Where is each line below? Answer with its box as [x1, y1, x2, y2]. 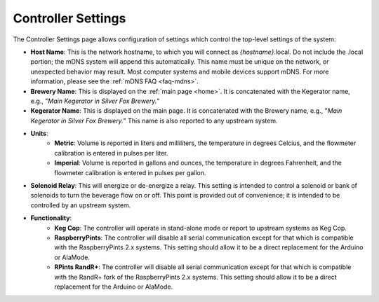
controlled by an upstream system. [30, 200, 131, 210]
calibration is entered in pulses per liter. [54, 149, 168, 157]
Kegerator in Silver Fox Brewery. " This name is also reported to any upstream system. [30, 116, 278, 125]
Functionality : [30, 214, 72, 222]
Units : [30, 130, 48, 138]
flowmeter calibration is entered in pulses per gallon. [54, 168, 206, 177]
